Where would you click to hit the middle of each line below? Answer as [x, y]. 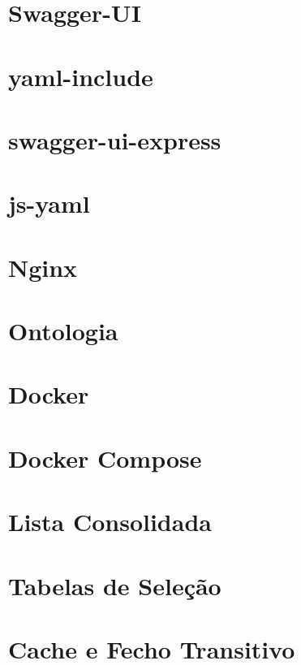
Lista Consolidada [110, 522]
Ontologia [63, 331]
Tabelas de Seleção [115, 585]
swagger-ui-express [115, 139]
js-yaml [49, 203]
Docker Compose [105, 458]
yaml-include [81, 76]
